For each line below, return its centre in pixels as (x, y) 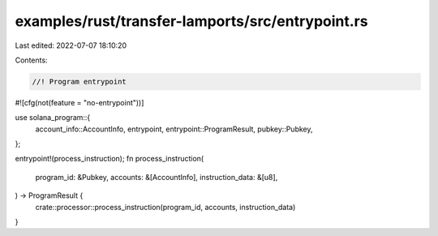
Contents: (31, 60)
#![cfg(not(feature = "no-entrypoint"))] (79, 102)
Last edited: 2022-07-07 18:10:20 (71, 45)
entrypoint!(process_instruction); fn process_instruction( (109, 159)
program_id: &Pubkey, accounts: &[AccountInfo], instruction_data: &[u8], (157, 177)
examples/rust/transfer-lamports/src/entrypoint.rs (191, 21)
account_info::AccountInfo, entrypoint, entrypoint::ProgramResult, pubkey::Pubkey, (174, 129)
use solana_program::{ (53, 118)
